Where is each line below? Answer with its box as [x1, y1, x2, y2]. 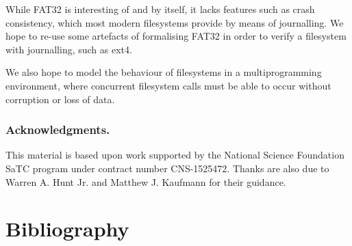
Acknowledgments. [5, 121, 110, 138]
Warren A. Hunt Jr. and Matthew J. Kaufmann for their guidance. [5, 174, 286, 189]
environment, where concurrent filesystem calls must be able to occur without [5, 78, 331, 92]
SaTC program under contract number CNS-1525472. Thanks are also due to [5, 161, 329, 175]
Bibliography [5, 215, 129, 243]
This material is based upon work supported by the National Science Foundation [5, 148, 344, 162]
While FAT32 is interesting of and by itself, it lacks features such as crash [5, 2, 315, 16]
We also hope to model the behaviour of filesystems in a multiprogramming [5, 65, 322, 79]
